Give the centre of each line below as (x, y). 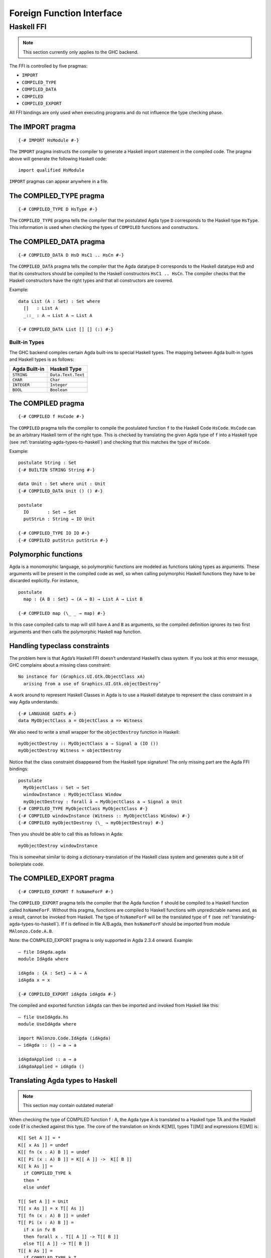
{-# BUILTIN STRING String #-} (57, 470)
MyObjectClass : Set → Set (56, 788)
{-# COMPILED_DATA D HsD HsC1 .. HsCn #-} (71, 255)
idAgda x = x (34, 980)
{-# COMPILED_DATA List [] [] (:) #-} (66, 329)
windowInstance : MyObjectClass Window (72, 795)
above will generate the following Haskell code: (58, 159)
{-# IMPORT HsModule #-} (49, 140)
